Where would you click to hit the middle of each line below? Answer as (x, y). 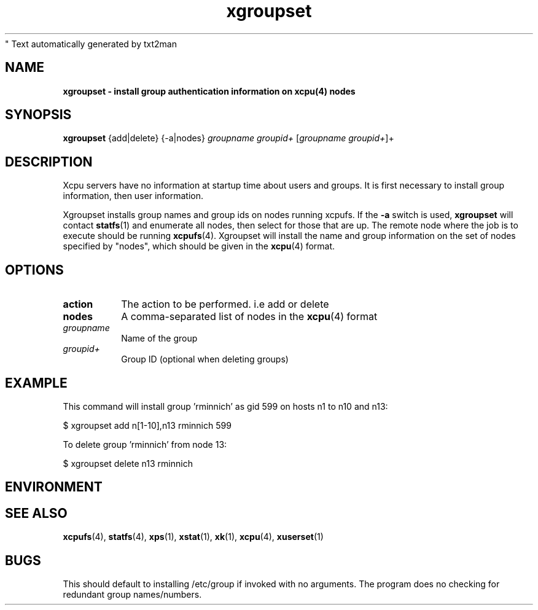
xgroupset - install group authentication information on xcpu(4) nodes (209, 91)
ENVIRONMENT (54, 487)
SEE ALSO (36, 513)
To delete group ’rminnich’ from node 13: (145, 444)
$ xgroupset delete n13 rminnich (128, 463)
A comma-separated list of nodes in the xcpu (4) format (249, 317)
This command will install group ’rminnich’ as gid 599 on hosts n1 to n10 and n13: (225, 406)
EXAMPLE (36, 383)
